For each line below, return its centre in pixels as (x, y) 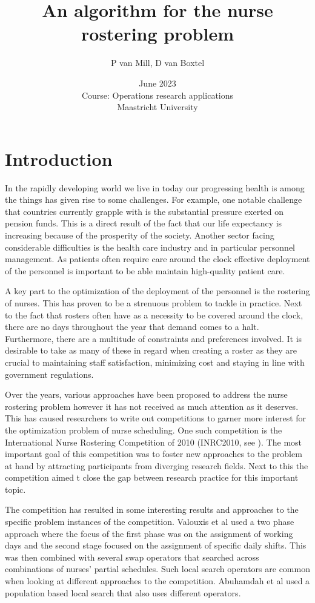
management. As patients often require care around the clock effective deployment (157, 259)
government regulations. (49, 374)
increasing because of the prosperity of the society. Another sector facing (140, 235)
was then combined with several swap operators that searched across (132, 557)
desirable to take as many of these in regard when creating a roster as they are (151, 350)
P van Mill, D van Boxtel (157, 63)
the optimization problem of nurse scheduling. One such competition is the (144, 430)
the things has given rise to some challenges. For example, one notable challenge (154, 199)
